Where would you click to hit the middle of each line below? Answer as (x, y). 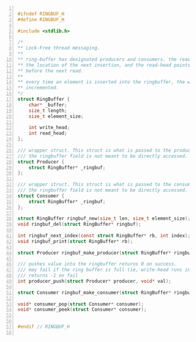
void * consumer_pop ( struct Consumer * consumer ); (81, 304)
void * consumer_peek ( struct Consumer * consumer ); (82, 310)
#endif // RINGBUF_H (44, 327)
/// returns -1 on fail (48, 276)
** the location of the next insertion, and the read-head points (104, 65)
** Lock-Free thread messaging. (59, 48)
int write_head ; (49, 128)
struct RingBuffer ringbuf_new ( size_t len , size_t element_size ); (104, 219)
